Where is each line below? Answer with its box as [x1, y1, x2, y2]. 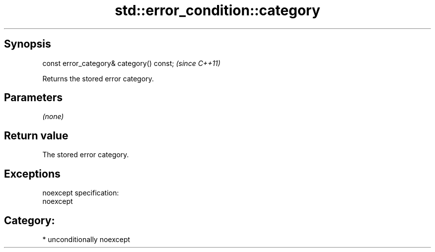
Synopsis [4, 38, 51, 51]
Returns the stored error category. [42, 74, 154, 83]
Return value [4, 129, 69, 142]
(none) [42, 112, 64, 121]
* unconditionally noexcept [42, 235, 130, 244]
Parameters [4, 91, 63, 104]
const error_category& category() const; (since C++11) [42, 59, 220, 67]
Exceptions [4, 167, 61, 180]
